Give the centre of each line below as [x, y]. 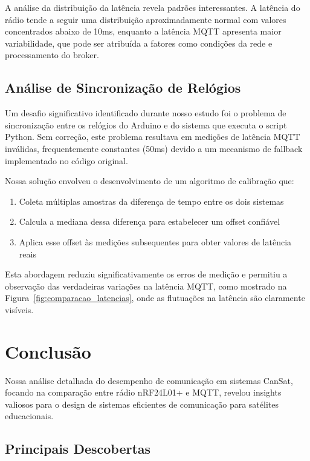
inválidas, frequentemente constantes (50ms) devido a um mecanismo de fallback [154, 148]
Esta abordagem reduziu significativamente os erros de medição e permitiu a [146, 274]
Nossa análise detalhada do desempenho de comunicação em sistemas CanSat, [149, 380]
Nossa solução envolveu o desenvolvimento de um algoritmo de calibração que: [150, 181]
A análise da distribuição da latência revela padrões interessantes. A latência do [153, 7]
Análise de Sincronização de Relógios [123, 88]
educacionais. [29, 416]
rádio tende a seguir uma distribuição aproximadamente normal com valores [146, 19]
